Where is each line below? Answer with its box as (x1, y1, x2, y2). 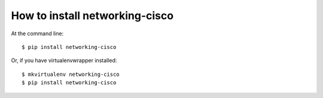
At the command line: (11, 30, 64, 37)
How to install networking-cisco (11, 9, 173, 22)
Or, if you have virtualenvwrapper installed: (11, 57, 117, 64)
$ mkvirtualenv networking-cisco (22, 71, 120, 78)
